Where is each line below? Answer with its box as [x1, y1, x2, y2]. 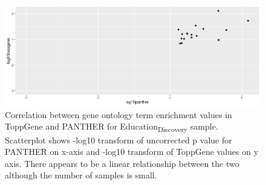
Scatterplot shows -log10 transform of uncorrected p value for [5, 133, 232, 146]
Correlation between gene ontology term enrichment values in [5, 108, 232, 121]
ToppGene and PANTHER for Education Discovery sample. [5, 120, 218, 134]
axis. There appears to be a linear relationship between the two [5, 157, 239, 169]
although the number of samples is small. [5, 169, 157, 181]
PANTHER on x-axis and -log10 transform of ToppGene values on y [5, 145, 259, 158]
